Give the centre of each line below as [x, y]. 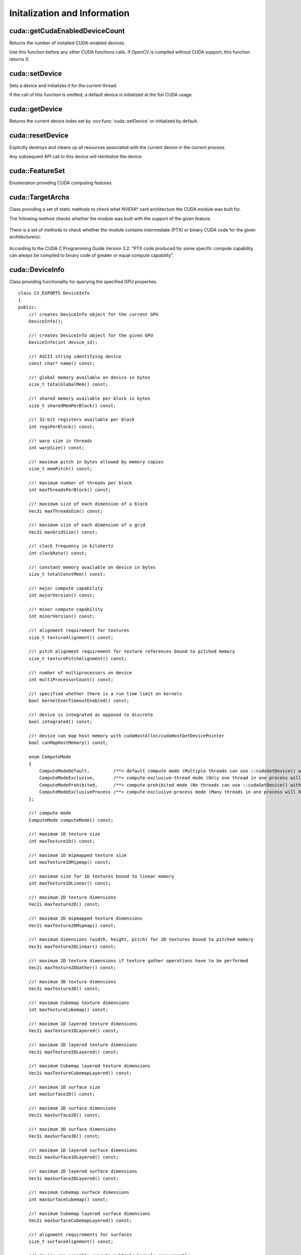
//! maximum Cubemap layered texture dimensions [89, 1066]
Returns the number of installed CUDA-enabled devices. [67, 43]
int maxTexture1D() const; [62, 841]
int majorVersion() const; [62, 595]
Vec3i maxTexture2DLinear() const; [72, 947]
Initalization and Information [69, 13]
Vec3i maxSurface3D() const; [64, 1136]
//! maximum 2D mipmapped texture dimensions [86, 918]
